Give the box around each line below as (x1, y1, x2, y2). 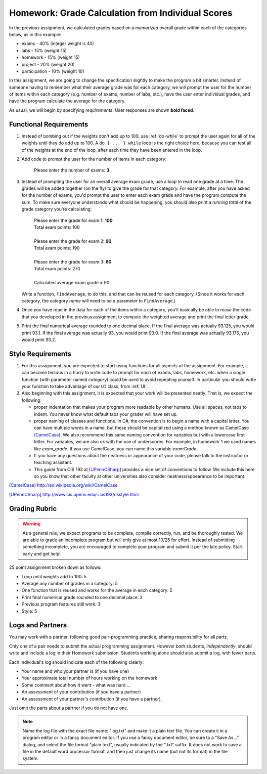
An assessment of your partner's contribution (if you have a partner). (21, 696, 162, 702)
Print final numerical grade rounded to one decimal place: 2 (21, 594, 143, 600)
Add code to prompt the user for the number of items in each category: (21, 156, 167, 162)
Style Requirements (9, 349, 72, 358)
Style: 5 (21, 608, 37, 614)
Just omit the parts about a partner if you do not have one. (9, 705, 129, 711)
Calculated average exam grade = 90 (34, 280, 110, 286)
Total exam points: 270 (34, 266, 81, 272)
